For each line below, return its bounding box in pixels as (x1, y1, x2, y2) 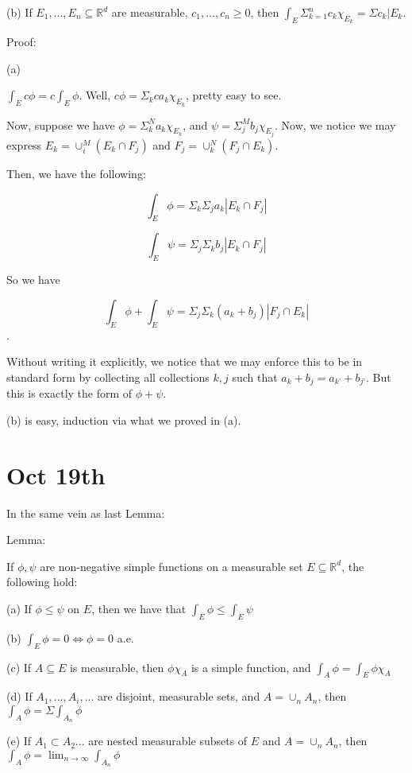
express (6, 137, 42, 153)
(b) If (6, 4, 33, 20)
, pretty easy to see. (186, 87, 282, 103)
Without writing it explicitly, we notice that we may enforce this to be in (6, 353, 363, 370)
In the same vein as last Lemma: (6, 504, 165, 521)
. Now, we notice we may (275, 116, 396, 133)
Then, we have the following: (6, 165, 146, 182)
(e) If (6, 732, 32, 749)
